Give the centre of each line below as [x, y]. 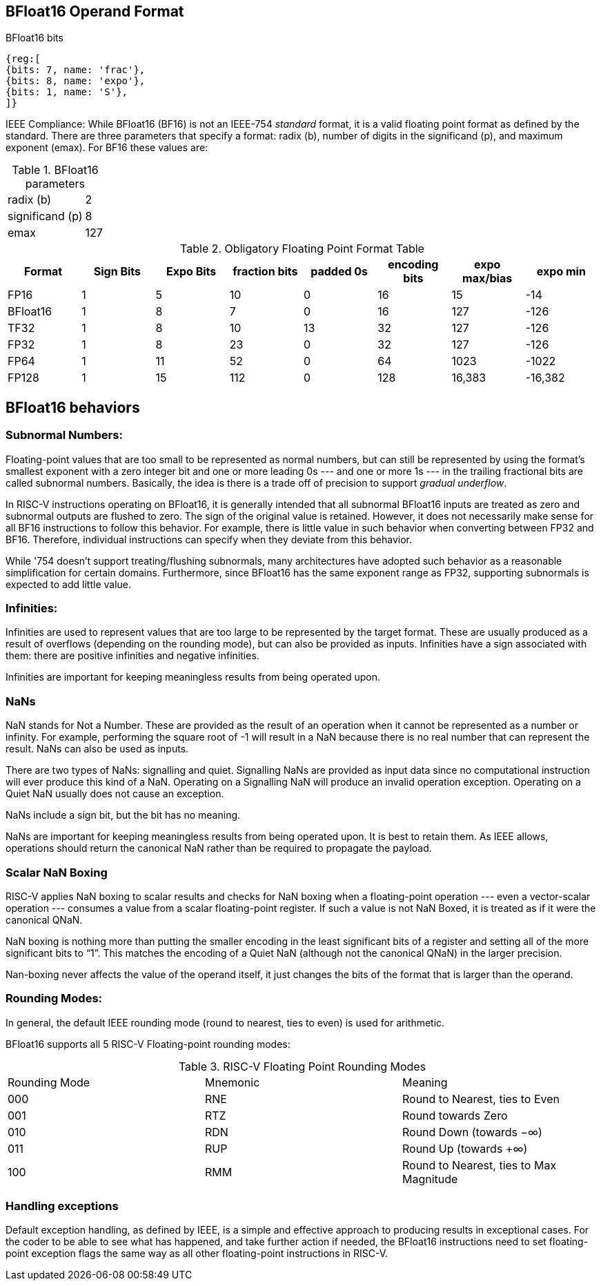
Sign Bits [117, 272]
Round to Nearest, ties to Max [479, 1165]
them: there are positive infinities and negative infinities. [132, 656]
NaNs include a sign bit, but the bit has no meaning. [123, 815]
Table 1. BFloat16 [55, 170]
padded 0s [339, 272]
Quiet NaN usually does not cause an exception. [115, 794]
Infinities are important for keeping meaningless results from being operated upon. [193, 677]
